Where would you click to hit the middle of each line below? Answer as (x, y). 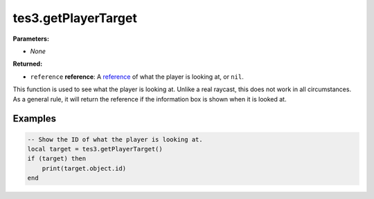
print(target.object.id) (84, 168)
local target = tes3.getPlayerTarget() (95, 149)
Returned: (28, 64)
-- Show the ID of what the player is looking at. (115, 139)
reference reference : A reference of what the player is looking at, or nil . (137, 77)
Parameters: (31, 39)
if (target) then (57, 159)
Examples (35, 119)
